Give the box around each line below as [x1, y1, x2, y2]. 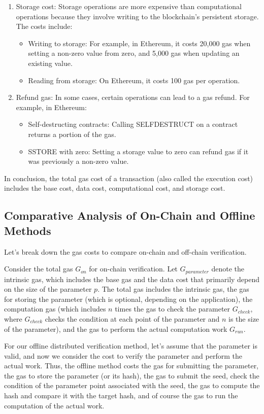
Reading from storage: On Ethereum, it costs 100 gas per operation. [28, 75, 240, 85]
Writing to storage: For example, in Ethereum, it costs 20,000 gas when [28, 38, 251, 48]
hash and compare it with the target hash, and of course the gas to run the [4, 390, 238, 401]
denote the [211, 263, 244, 274]
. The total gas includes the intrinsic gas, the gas [97, 284, 249, 294]
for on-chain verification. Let [89, 263, 178, 274]
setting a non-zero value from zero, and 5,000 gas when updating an [28, 48, 240, 58]
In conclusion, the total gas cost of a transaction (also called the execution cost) [4, 172, 253, 183]
